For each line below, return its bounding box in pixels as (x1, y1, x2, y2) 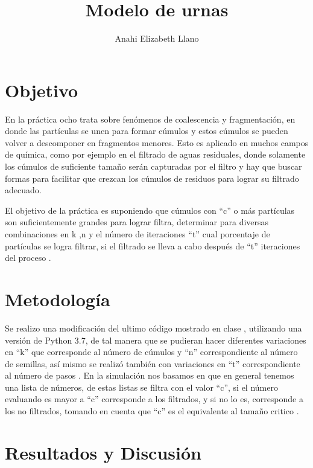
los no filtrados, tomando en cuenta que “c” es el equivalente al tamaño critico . (5, 405, 299, 417)
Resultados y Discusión (5, 440, 201, 464)
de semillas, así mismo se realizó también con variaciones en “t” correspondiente (5, 357, 300, 370)
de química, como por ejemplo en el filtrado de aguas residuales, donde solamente (5, 148, 306, 161)
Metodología (5, 286, 110, 311)
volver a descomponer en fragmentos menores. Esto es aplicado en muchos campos (5, 136, 309, 149)
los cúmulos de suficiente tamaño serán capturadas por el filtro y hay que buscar (5, 160, 302, 173)
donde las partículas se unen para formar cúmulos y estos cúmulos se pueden (5, 124, 288, 137)
